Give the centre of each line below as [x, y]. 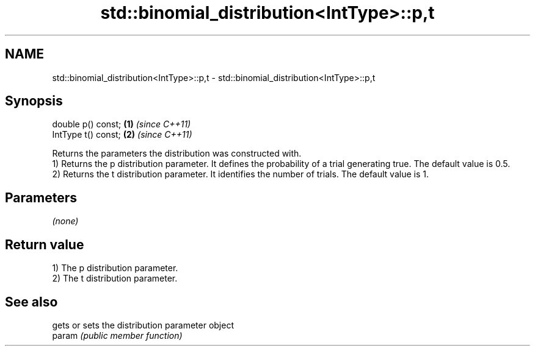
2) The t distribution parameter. [115, 278]
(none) [65, 221]
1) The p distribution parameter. [115, 268]
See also [31, 302]
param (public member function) [117, 335]
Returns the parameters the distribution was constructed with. [177, 154]
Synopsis [34, 101]
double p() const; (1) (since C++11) [122, 124]
